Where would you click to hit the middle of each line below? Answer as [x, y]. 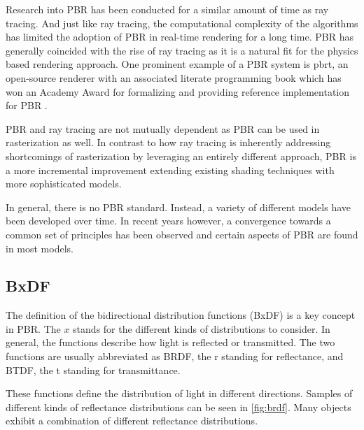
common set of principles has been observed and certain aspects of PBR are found [182, 234]
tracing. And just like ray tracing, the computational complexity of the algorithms [182, 23]
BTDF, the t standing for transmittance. [93, 370]
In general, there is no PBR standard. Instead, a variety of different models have [178, 207]
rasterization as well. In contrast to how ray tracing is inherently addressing [168, 142]
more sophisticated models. [64, 184]
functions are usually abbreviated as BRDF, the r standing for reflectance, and [175, 356]
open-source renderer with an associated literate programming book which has [174, 77]
